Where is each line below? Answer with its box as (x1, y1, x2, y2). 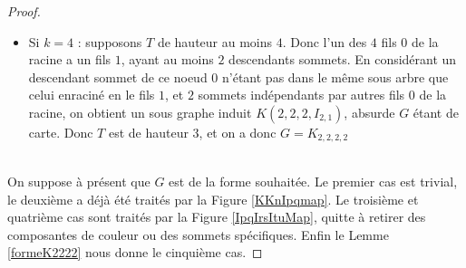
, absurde (344, 102, 395, 121)
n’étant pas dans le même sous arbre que (222, 67, 449, 86)
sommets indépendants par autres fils (198, 85, 405, 104)
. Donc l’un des (282, 32, 367, 51)
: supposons (77, 32, 142, 51)
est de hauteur (108, 122, 189, 141)
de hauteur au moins (157, 32, 273, 51)
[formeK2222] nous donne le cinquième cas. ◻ (7, 243, 263, 262)
